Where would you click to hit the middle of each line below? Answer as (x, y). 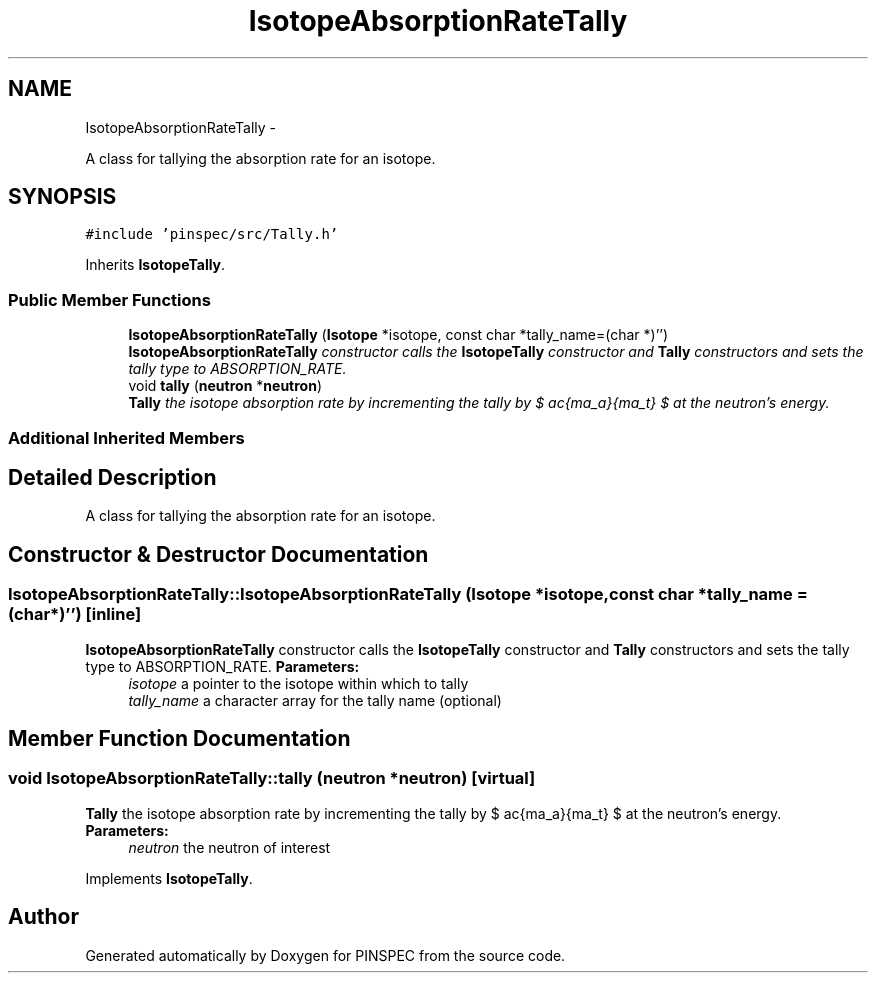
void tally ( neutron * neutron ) (225, 386)
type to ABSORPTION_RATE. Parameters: (222, 666)
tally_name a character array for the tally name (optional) (315, 700)
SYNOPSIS (62, 197)
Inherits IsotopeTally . (155, 265)
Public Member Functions (109, 299)
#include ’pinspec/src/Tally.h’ (212, 234)
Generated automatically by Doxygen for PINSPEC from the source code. (325, 955)
